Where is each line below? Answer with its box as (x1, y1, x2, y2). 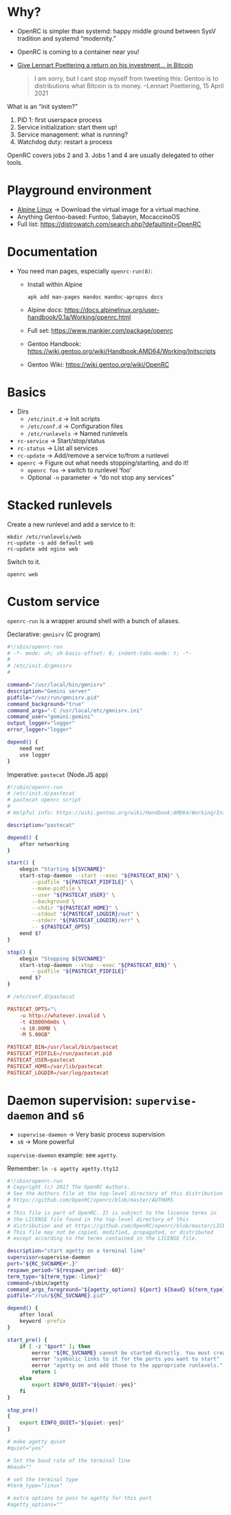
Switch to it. (7, 558, 41, 566)
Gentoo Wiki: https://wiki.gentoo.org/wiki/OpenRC (27, 360, 170, 369)
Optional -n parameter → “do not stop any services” (27, 473, 175, 481)
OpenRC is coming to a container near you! (16, 48, 140, 56)
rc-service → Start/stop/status (16, 436, 105, 445)
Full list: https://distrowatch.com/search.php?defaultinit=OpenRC (16, 220, 201, 228)
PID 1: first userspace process (16, 115, 102, 124)
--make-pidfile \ (32, 885, 81, 892)
